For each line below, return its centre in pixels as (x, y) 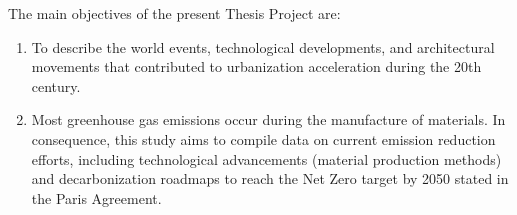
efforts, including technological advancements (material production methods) (266, 158)
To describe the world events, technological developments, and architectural (263, 46)
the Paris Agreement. (96, 197)
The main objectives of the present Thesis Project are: (174, 13)
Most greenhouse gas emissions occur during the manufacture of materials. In (268, 119)
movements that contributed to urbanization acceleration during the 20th (256, 66)
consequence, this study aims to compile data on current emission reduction (263, 138)
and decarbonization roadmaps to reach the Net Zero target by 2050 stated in (270, 178)
